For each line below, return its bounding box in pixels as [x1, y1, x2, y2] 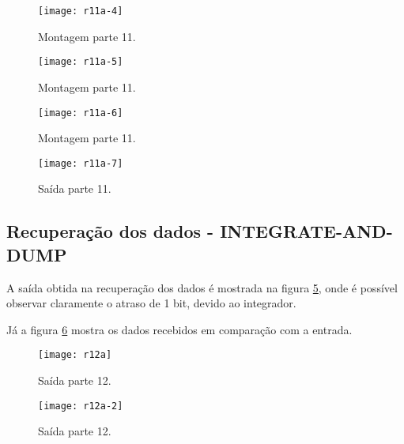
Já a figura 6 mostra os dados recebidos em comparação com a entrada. [6, 321, 353, 337]
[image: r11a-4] [38, 6, 123, 17]
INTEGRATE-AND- [220, 219, 393, 243]
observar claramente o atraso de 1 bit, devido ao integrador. [6, 295, 296, 311]
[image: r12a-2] [38, 400, 123, 412]
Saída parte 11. [38, 180, 111, 197]
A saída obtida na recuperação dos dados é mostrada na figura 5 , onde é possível [6, 279, 398, 295]
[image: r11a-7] [38, 157, 123, 169]
